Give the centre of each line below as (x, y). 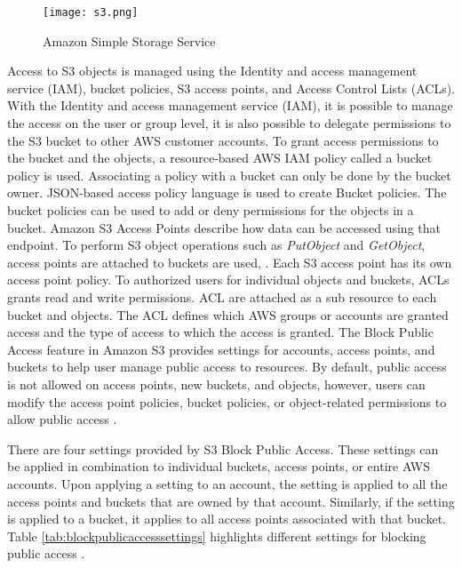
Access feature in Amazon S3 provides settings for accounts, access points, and (221, 349)
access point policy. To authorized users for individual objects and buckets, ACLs (228, 280)
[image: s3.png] (91, 12)
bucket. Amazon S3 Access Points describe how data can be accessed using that (224, 227)
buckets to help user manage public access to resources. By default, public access (227, 367)
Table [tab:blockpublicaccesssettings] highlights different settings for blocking (217, 536)
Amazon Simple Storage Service (129, 40)
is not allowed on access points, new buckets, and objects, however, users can (216, 384)
